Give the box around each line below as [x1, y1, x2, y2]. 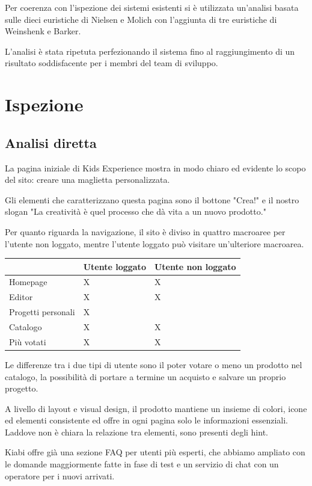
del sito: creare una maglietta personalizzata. [5, 173, 170, 186]
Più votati [9, 335, 46, 348]
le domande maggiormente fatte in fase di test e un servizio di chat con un [5, 458, 279, 470]
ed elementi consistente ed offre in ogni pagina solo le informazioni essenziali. [5, 414, 288, 426]
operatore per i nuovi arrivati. [5, 469, 115, 482]
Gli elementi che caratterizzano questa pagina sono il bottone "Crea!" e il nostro [5, 193, 299, 206]
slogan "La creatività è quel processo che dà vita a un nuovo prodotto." [5, 205, 266, 218]
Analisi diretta [5, 133, 97, 152]
